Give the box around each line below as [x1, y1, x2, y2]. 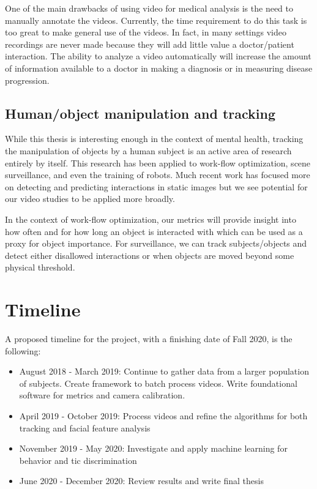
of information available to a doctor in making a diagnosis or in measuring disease [5, 61, 313, 74]
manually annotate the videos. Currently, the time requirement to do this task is [5, 13, 307, 26]
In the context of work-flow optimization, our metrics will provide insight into [5, 212, 296, 225]
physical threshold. [5, 261, 75, 274]
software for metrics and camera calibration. [19, 389, 185, 401]
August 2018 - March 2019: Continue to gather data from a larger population [19, 365, 309, 378]
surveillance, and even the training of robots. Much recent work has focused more [5, 168, 310, 181]
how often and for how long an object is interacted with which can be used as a [5, 225, 303, 237]
